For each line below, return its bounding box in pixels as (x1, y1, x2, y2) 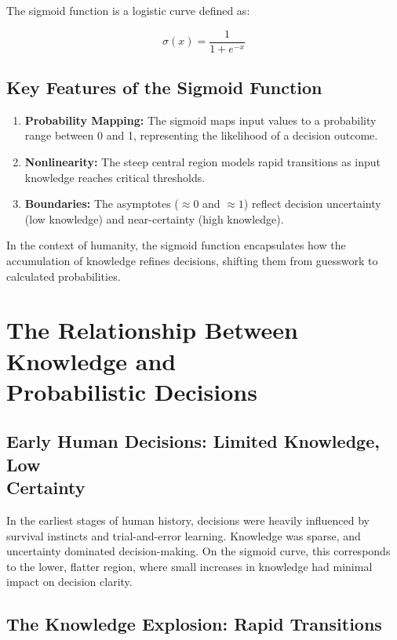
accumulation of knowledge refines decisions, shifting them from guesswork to (6, 253, 378, 269)
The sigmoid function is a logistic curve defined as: (6, 2, 250, 18)
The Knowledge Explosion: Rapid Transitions (6, 612, 382, 636)
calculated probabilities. (6, 267, 121, 284)
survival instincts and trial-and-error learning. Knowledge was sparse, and (6, 527, 361, 544)
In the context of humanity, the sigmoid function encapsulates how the (6, 237, 346, 253)
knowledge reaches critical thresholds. (24, 169, 206, 185)
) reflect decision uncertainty (243, 195, 381, 212)
